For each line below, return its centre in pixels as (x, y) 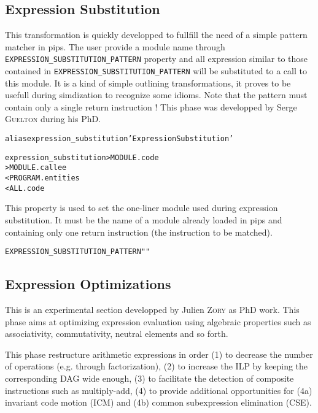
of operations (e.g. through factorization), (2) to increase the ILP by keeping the (157, 366)
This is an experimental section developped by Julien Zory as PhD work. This (152, 309)
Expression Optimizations (88, 284)
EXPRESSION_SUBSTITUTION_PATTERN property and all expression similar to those (157, 59)
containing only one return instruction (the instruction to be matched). (139, 232)
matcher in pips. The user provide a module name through (115, 46)
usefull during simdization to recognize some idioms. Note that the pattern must (156, 95)
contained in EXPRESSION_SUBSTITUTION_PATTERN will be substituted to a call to (156, 71)
